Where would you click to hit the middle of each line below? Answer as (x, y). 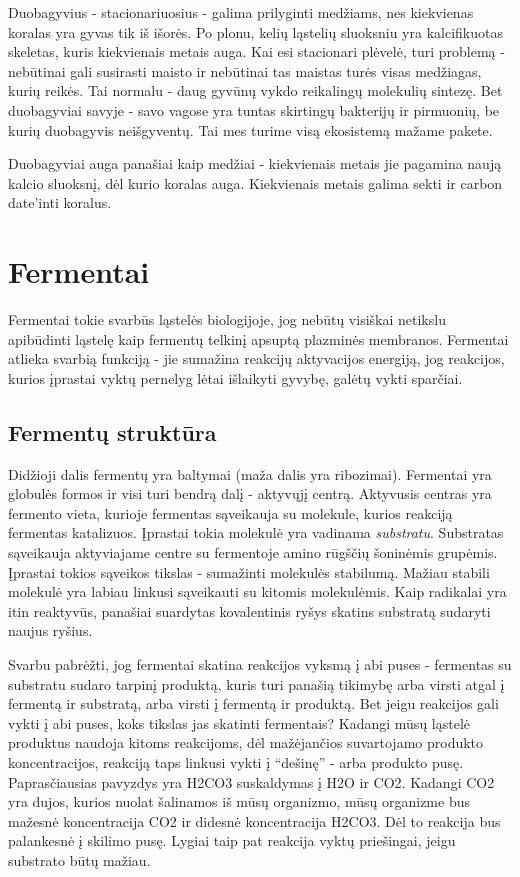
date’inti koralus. (60, 202)
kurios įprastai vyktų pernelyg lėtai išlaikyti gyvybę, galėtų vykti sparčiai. (235, 377)
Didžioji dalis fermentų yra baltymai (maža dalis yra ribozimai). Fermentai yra (250, 473)
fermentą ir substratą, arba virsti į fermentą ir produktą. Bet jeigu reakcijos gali (253, 703)
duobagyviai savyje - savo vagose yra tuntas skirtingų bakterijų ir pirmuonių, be (254, 109)
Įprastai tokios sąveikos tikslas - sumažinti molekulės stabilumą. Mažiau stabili (249, 571)
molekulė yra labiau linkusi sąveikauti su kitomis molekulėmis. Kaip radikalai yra (257, 591)
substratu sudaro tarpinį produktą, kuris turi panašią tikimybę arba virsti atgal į (256, 683)
